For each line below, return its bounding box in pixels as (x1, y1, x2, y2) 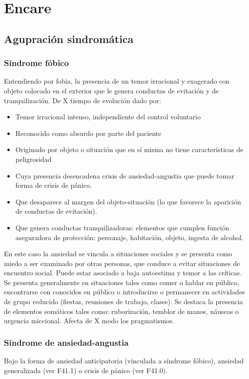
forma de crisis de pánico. (15, 180, 92, 190)
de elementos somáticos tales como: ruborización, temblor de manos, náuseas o (4, 306, 239, 316)
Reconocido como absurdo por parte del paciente (15, 128, 162, 138)
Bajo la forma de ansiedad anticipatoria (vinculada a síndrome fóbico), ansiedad (4, 356, 244, 366)
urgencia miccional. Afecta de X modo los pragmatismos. (4, 315, 174, 326)
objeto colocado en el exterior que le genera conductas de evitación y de (4, 85, 219, 95)
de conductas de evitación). (15, 206, 97, 216)
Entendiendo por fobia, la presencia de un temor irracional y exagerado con (4, 76, 230, 86)
